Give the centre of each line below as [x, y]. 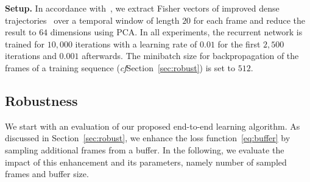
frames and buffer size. [47, 174]
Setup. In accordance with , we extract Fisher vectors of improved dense [142, 8]
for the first [239, 44]
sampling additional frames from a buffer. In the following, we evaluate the [145, 149]
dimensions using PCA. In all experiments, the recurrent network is [176, 32]
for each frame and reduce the [249, 20]
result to [21, 32]
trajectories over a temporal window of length [92, 20]
